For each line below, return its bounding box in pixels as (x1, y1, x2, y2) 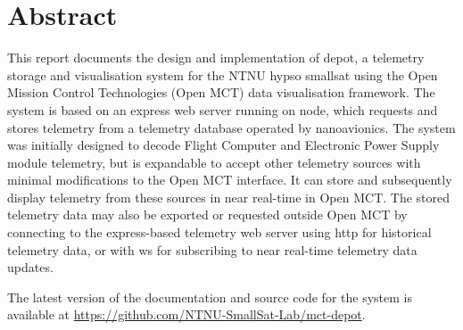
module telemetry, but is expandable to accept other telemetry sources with (7, 153, 421, 171)
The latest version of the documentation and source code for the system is (7, 287, 412, 306)
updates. (7, 258, 54, 276)
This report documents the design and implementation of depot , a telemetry (7, 48, 425, 67)
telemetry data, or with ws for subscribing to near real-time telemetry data (7, 240, 418, 259)
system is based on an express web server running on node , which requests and (7, 100, 438, 119)
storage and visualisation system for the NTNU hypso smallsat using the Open (7, 65, 438, 84)
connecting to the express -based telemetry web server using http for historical (7, 223, 432, 242)
